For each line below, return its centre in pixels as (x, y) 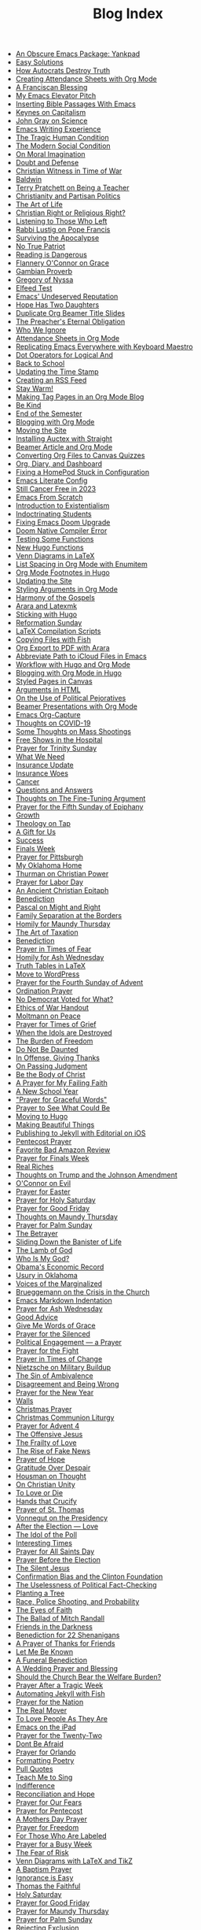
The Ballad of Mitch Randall (60, 1618)
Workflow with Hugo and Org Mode (73, 665)
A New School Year (47, 1091)
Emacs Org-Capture (48, 715)
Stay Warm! (34, 389)
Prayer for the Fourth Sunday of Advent (79, 983)
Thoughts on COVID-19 (53, 723)
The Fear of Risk (42, 1853)
